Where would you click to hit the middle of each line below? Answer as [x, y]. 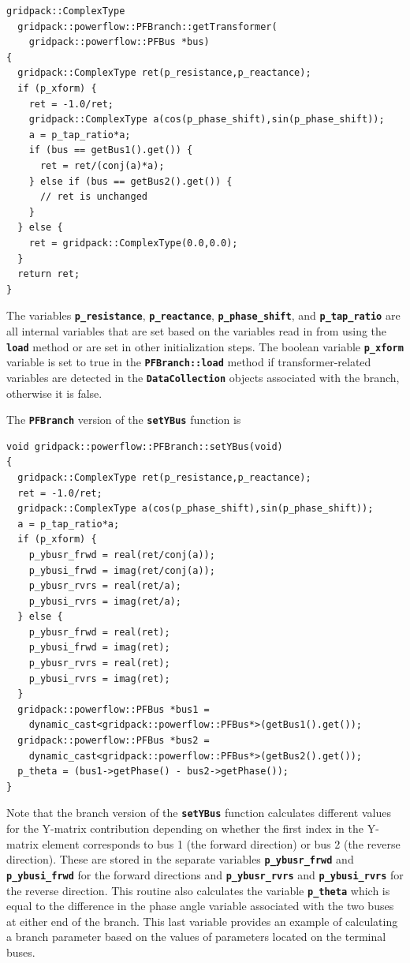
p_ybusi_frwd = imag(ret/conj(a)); [122, 570]
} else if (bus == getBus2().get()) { [130, 181]
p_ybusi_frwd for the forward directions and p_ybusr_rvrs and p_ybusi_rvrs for [205, 874]
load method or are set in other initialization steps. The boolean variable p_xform [205, 346]
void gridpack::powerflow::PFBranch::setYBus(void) [145, 446]
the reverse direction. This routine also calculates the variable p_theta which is [198, 890]
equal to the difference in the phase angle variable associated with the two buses [200, 906]
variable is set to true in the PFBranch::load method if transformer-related [189, 362]
